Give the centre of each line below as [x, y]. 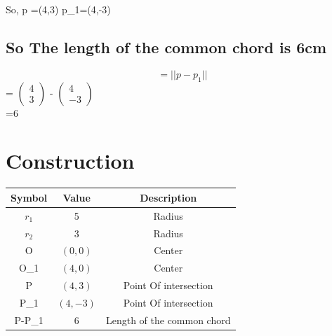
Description [168, 197]
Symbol [29, 197]
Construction [70, 161]
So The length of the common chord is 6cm [166, 47]
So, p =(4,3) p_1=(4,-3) [58, 9]
